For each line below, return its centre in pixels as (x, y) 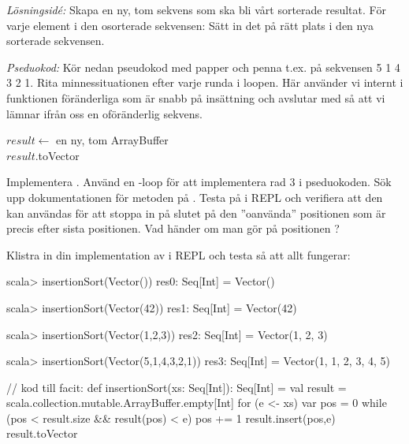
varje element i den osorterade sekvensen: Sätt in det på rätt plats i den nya (190, 25)
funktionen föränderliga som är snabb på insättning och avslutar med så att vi (196, 97)
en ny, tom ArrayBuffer (112, 140)
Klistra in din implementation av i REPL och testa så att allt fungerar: (178, 254)
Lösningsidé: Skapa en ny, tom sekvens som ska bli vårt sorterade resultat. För (196, 9)
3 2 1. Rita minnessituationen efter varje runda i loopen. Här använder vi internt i (205, 82)
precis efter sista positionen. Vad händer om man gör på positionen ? (173, 228)
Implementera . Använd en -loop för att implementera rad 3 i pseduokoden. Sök (199, 182)
